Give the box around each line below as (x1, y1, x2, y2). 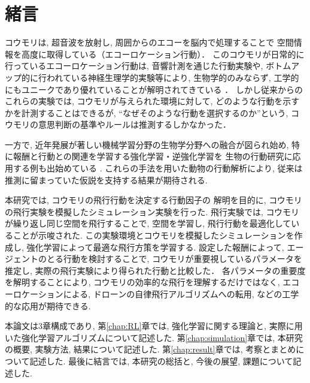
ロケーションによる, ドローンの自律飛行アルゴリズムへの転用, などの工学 (13, 288, 299, 300)
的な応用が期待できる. (5, 299, 91, 312)
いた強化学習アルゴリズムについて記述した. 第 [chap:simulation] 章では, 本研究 (5, 331, 303, 343)
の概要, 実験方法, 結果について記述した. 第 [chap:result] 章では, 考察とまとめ (5, 343, 296, 355)
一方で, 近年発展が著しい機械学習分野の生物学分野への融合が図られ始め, (5, 138, 289, 150)
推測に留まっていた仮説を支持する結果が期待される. (5, 173, 208, 186)
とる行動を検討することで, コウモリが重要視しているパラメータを (46, 252, 302, 265)
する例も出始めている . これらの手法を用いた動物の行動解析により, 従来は (13, 162, 303, 174)
